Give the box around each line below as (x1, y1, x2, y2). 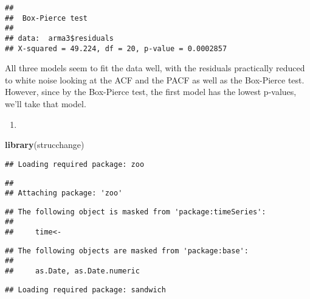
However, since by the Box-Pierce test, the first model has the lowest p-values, (5, 85, 297, 98)
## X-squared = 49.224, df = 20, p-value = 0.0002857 (5, 44, 227, 53)
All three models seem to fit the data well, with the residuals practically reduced (5, 62, 305, 74)
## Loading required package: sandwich (5, 285, 166, 294)
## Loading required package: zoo (5, 160, 145, 169)
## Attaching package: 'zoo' (5, 189, 123, 198)
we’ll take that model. (5, 97, 86, 110)
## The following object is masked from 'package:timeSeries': (5, 207, 266, 216)
